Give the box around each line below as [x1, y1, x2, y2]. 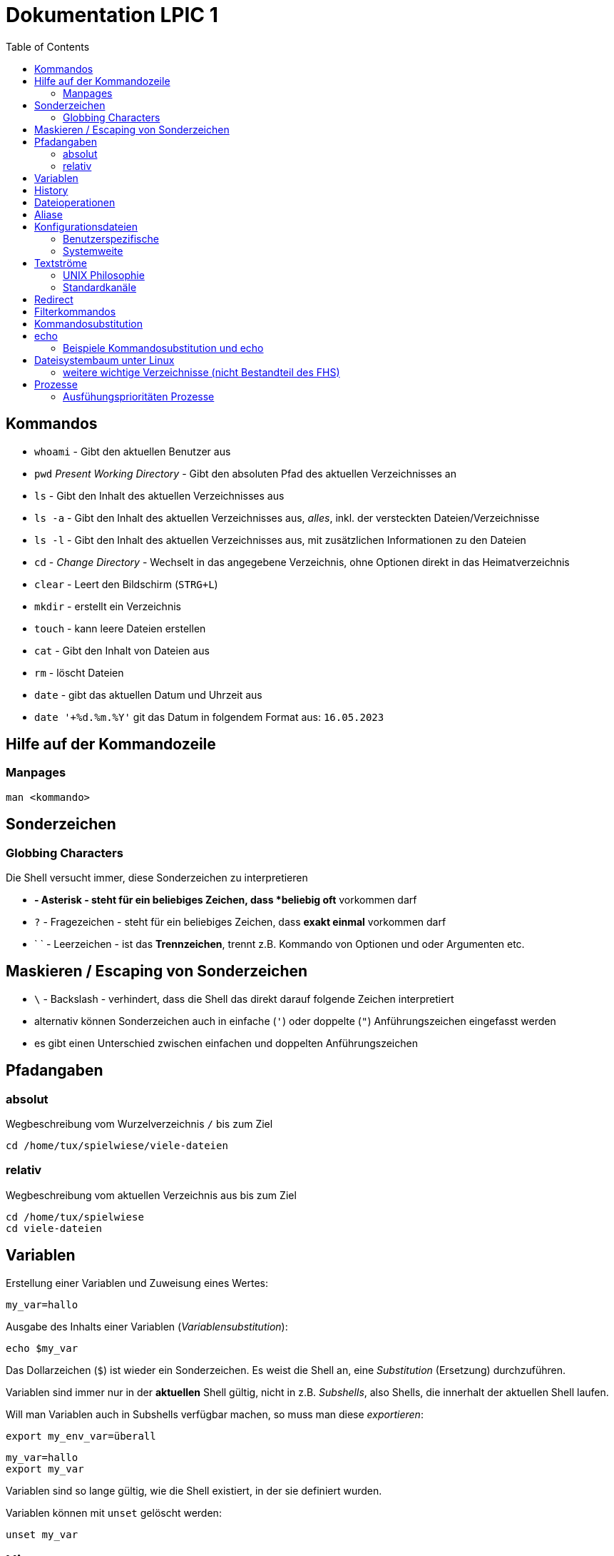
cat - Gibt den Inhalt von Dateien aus [34, 644, 210, 657]
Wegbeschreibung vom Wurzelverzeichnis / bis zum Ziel [6, 1118, 273, 1131]
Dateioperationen [34, 196, 116, 208]
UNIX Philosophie [63, 268, 145, 281]
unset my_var [6, 1528, 78, 1540]
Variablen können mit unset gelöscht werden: [6, 1506, 222, 1519]
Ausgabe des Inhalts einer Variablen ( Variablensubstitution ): [6, 1320, 288, 1333]
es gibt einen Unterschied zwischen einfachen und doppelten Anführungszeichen [34, 1036, 418, 1049]
